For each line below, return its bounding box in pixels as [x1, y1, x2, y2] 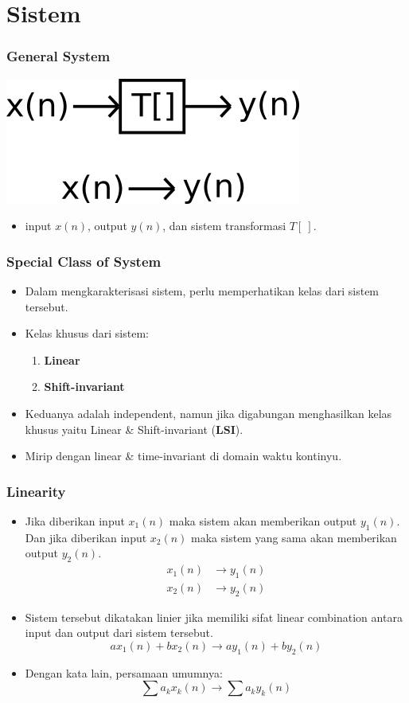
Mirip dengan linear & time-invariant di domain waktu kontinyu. [25, 447, 342, 464]
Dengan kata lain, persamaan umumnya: [25, 664, 223, 681]
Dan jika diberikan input [25, 529, 147, 545]
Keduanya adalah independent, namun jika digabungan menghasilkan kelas [25, 404, 392, 421]
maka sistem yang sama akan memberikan [191, 529, 397, 545]
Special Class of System [6, 251, 162, 271]
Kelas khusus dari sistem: [25, 325, 149, 342]
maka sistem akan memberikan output [169, 512, 357, 529]
